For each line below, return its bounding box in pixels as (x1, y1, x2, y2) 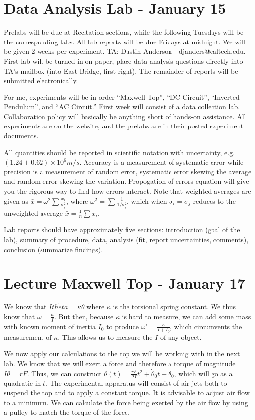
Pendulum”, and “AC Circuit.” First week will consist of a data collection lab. (4, 101, 240, 112)
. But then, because (54, 311, 114, 321)
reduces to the (193, 195, 236, 206)
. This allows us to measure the (58, 332, 153, 342)
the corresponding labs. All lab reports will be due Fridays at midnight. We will (4, 36, 246, 46)
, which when (127, 195, 167, 206)
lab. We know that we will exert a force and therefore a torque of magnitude (4, 358, 236, 369)
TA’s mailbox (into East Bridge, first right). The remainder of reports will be (4, 65, 238, 76)
